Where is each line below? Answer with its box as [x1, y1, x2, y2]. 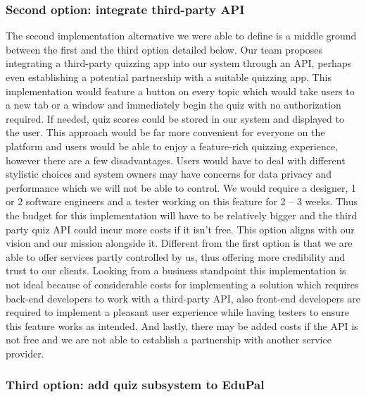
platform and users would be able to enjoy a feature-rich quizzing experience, [6, 138, 339, 153]
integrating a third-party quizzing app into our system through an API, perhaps [6, 56, 352, 71]
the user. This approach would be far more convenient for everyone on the [6, 125, 325, 140]
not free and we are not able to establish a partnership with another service [6, 332, 332, 347]
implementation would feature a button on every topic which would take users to [6, 83, 355, 98]
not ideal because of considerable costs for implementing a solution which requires [6, 276, 359, 291]
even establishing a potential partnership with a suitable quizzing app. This [6, 70, 332, 84]
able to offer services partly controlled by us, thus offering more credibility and [6, 249, 346, 264]
